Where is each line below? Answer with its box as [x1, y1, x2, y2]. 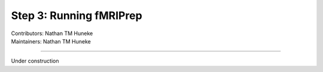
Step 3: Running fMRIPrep [11, 9, 143, 22]
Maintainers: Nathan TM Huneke [11, 37, 91, 45]
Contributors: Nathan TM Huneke [11, 30, 93, 37]
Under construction [11, 57, 59, 65]
